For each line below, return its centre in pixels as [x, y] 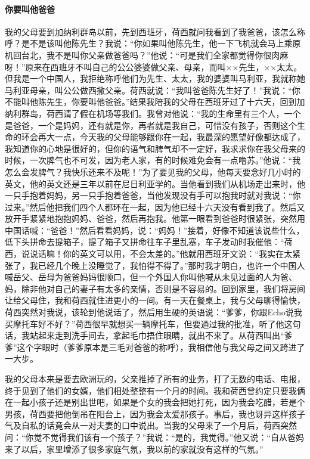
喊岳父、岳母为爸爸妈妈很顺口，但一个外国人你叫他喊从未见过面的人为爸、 [151, 277]
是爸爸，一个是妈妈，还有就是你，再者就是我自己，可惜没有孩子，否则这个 [151, 125]
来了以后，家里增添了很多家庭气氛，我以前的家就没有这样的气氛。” [134, 449]
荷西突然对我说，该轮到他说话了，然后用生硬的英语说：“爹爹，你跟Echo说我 [154, 312]
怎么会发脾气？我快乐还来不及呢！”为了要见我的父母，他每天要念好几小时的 [153, 171]
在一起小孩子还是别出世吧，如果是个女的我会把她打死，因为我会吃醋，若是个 [155, 402]
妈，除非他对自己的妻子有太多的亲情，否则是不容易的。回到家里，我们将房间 [155, 288]
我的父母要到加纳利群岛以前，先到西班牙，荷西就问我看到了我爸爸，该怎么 [151, 31]
